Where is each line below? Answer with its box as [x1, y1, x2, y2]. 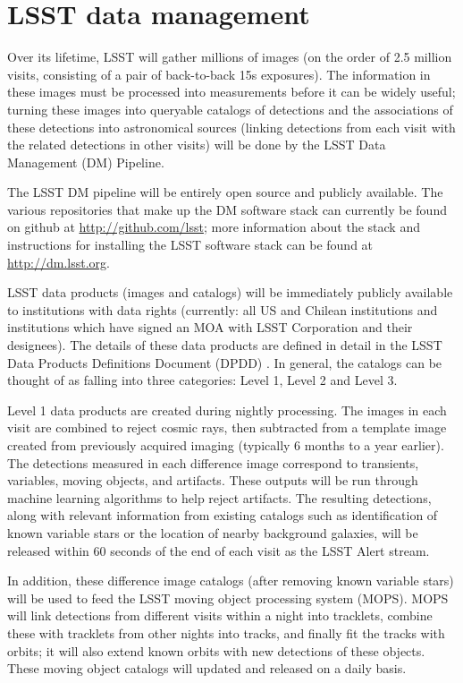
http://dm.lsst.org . [7, 252, 110, 271]
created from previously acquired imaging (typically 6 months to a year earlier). [7, 436, 444, 454]
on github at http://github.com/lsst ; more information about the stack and [7, 218, 420, 236]
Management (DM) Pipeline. [7, 152, 164, 171]
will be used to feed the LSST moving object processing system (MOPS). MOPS [7, 588, 449, 607]
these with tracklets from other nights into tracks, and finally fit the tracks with [7, 623, 445, 642]
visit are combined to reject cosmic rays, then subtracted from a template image [7, 418, 447, 437]
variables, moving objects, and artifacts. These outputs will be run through [7, 471, 418, 490]
